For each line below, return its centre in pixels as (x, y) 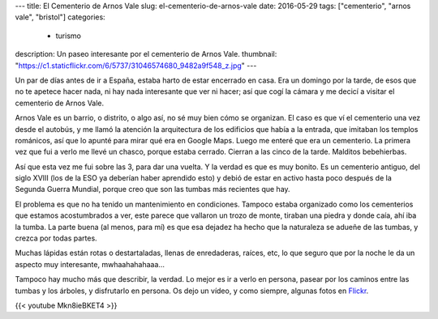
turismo (68, 36)
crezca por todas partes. (56, 238)
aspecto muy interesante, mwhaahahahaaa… (90, 264)
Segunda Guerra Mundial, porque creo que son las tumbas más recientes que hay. (153, 189)
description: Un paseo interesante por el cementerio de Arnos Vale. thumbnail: (146, 54)
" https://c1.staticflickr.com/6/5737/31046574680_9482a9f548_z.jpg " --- (136, 66)
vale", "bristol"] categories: (60, 17)
